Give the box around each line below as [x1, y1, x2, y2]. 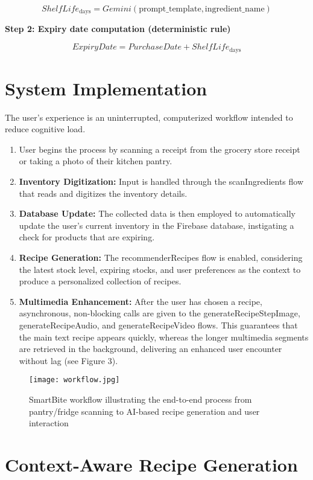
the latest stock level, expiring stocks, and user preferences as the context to [19, 263, 301, 275]
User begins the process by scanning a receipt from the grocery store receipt [19, 142, 300, 155]
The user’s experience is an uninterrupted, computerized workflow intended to [5, 110, 293, 123]
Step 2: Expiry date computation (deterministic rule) [5, 22, 231, 35]
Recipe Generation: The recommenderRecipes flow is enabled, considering [19, 251, 303, 263]
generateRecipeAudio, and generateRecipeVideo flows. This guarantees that [19, 318, 298, 331]
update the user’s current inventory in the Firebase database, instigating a [19, 219, 294, 231]
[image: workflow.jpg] [29, 376, 120, 385]
